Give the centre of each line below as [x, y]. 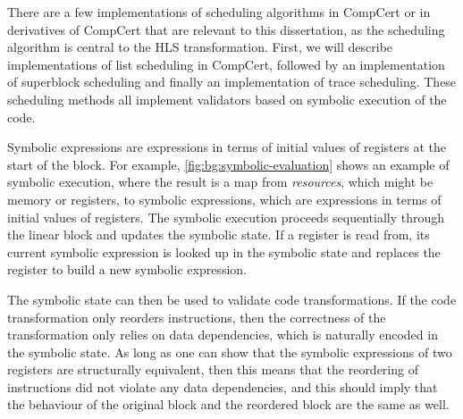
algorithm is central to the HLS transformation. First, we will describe [200, 47]
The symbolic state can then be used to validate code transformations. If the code [232, 299]
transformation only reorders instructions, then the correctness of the [197, 317]
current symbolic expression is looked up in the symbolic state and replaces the [224, 251]
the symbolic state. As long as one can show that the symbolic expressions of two [230, 352]
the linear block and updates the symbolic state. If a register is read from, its [219, 235]
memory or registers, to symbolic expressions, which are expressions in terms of [224, 199]
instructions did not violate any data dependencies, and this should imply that [223, 386]
